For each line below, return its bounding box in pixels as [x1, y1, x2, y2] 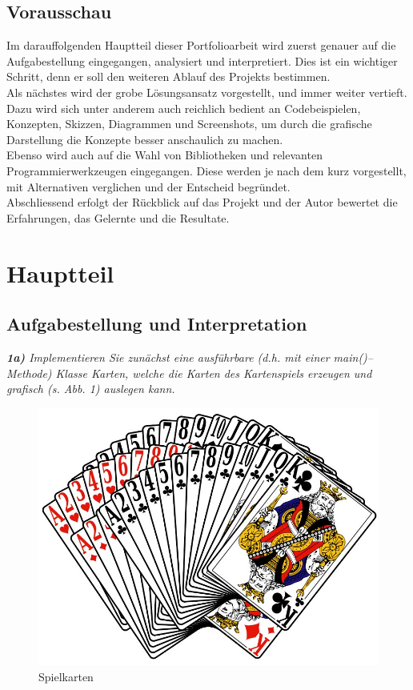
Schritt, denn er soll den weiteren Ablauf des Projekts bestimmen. [6, 68, 331, 85]
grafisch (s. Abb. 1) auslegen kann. [6, 380, 175, 397]
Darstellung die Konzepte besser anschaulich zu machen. [6, 130, 283, 147]
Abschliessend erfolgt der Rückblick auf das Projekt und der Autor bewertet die [6, 194, 398, 211]
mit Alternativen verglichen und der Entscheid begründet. [6, 178, 291, 195]
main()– [333, 348, 373, 365]
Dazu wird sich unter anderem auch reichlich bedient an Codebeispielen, [6, 99, 361, 116]
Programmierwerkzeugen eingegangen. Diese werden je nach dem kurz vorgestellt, [6, 162, 407, 179]
